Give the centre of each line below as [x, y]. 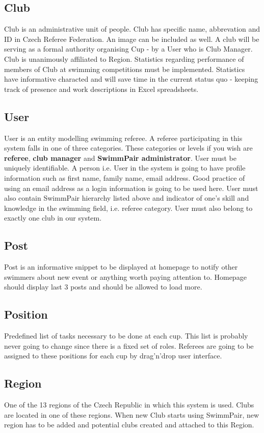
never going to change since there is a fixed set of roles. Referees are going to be [129, 345]
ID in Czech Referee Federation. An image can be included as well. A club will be [132, 39]
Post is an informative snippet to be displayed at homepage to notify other [121, 267]
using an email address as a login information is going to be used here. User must [131, 188]
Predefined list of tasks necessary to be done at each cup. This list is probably [126, 336]
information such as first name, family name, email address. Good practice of [125, 177]
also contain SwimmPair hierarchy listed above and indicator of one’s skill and [127, 198]
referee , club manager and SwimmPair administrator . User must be [120, 158]
